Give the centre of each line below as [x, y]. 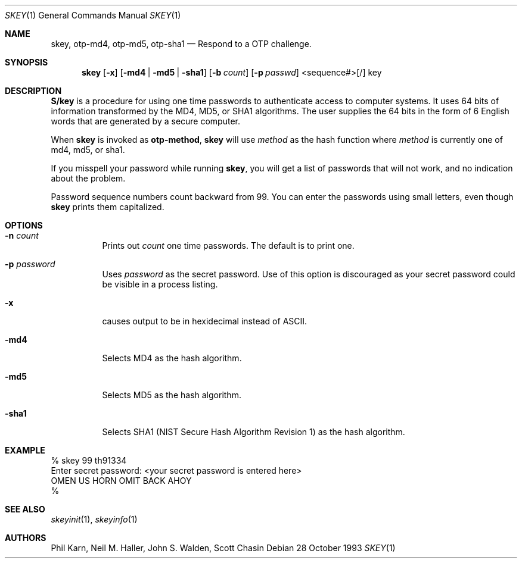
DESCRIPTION [33, 91]
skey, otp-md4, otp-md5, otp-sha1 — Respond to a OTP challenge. [181, 44]
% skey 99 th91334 [89, 460]
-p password [30, 264]
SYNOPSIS [27, 62]
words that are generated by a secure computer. [146, 121]
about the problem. [88, 178]
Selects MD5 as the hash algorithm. [172, 395]
